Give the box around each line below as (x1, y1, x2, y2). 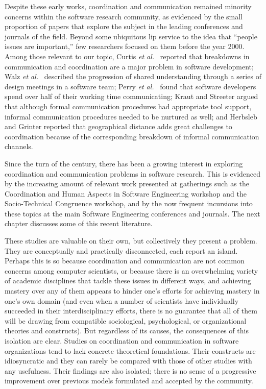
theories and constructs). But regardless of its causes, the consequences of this (5, 325, 249, 336)
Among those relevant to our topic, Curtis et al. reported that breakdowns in (5, 51, 250, 61)
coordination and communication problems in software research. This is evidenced (5, 168, 261, 179)
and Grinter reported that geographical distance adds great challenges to (5, 121, 232, 132)
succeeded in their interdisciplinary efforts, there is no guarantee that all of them (5, 305, 257, 316)
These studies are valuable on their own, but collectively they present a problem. (5, 235, 257, 246)
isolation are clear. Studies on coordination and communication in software (5, 335, 239, 346)
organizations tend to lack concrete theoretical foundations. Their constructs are (5, 345, 256, 356)
